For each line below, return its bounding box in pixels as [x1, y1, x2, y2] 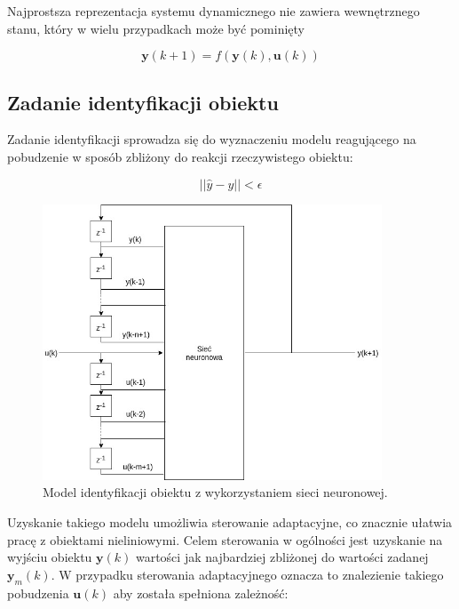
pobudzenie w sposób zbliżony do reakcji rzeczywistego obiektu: [7, 147, 353, 165]
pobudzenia [7, 583, 69, 602]
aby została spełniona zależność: [113, 583, 289, 602]
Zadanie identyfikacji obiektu [7, 88, 279, 116]
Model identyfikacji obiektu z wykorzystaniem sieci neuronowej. [43, 483, 388, 501]
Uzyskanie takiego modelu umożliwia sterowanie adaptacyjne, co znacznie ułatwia [7, 512, 453, 531]
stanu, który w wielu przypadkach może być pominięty [7, 19, 305, 37]
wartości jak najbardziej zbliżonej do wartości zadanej [135, 548, 429, 566]
